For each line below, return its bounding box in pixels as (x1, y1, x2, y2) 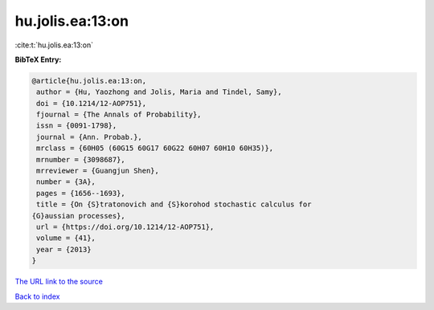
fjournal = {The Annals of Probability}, (36, 110, 202, 120)
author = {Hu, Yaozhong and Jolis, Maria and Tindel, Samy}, (36, 88, 282, 96)
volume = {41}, (36, 234, 96, 243)
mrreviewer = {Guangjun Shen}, (36, 166, 160, 176)
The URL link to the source (14, 277, 104, 287)
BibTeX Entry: (14, 55, 62, 64)
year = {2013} (36, 245, 92, 254)
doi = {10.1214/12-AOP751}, (36, 99, 147, 108)
